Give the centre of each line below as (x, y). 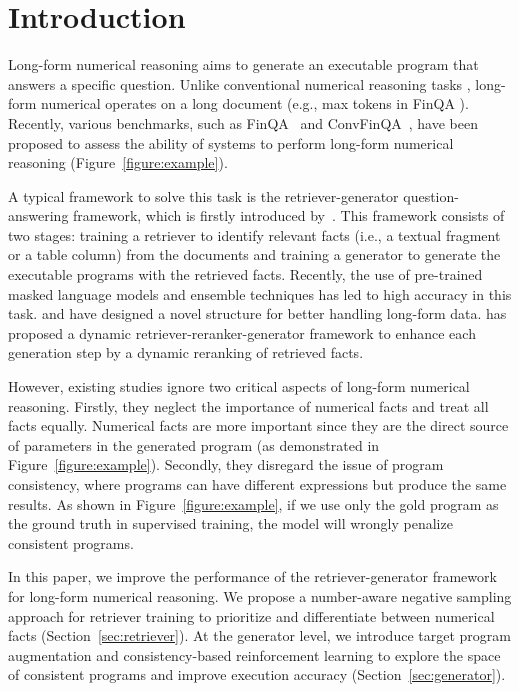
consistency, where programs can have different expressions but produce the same (257, 484)
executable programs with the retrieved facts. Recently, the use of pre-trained (245, 274)
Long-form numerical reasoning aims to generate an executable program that (243, 64)
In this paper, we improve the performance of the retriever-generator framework (252, 576)
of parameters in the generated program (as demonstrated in (194, 444)
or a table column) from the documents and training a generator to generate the (254, 254)
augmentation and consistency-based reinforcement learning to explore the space (254, 654)
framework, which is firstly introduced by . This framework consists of (289, 215)
